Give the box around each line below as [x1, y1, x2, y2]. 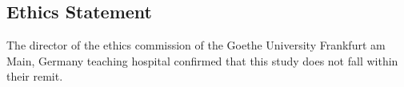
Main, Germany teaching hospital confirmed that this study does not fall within [6, 52, 398, 69]
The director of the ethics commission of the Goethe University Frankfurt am [6, 37, 386, 53]
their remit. [6, 68, 63, 85]
